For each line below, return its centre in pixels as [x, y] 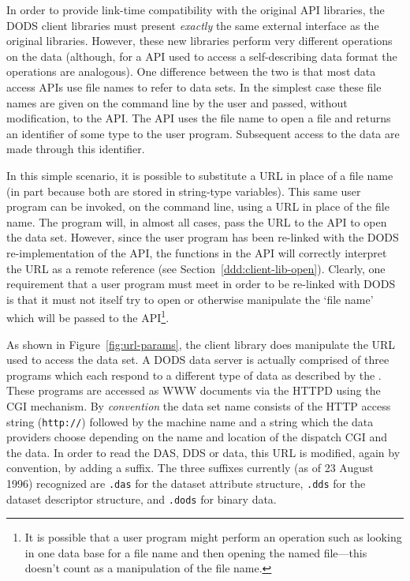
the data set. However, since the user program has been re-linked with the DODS [203, 237]
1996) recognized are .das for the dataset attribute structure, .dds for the [186, 483]
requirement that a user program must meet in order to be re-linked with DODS [201, 284]
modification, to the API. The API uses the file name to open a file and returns [199, 118]
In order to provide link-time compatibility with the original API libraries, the [196, 9]
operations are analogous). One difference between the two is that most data [191, 71]
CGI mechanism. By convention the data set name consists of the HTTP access [199, 405]
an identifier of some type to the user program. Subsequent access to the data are [203, 133]
